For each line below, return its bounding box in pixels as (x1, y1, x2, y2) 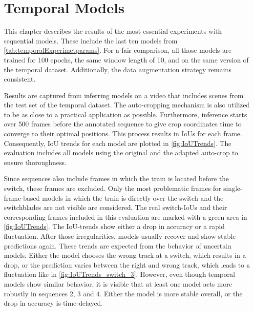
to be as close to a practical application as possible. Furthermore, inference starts (4, 109, 247, 119)
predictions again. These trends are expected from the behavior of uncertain (4, 240, 232, 250)
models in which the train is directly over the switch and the (42, 192, 224, 203)
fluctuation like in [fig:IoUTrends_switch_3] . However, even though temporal (4, 269, 235, 279)
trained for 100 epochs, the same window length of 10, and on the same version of (4, 54, 249, 64)
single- (223, 183, 243, 193)
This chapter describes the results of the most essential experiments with (4, 26, 222, 36)
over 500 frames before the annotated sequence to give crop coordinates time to (4, 119, 242, 129)
